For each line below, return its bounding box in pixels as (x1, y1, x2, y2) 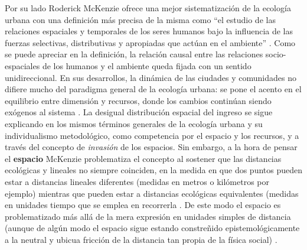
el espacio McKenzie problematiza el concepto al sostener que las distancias (5, 152, 282, 164)
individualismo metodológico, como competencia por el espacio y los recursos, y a (5, 129, 299, 141)
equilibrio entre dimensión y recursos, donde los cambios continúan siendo (5, 94, 272, 106)
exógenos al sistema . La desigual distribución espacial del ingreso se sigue (5, 106, 273, 118)
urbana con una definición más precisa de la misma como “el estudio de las (5, 13, 276, 25)
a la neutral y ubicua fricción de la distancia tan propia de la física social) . (5, 233, 277, 245)
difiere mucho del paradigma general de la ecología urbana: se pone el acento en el (5, 83, 302, 95)
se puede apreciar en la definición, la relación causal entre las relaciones (5, 48, 263, 60)
